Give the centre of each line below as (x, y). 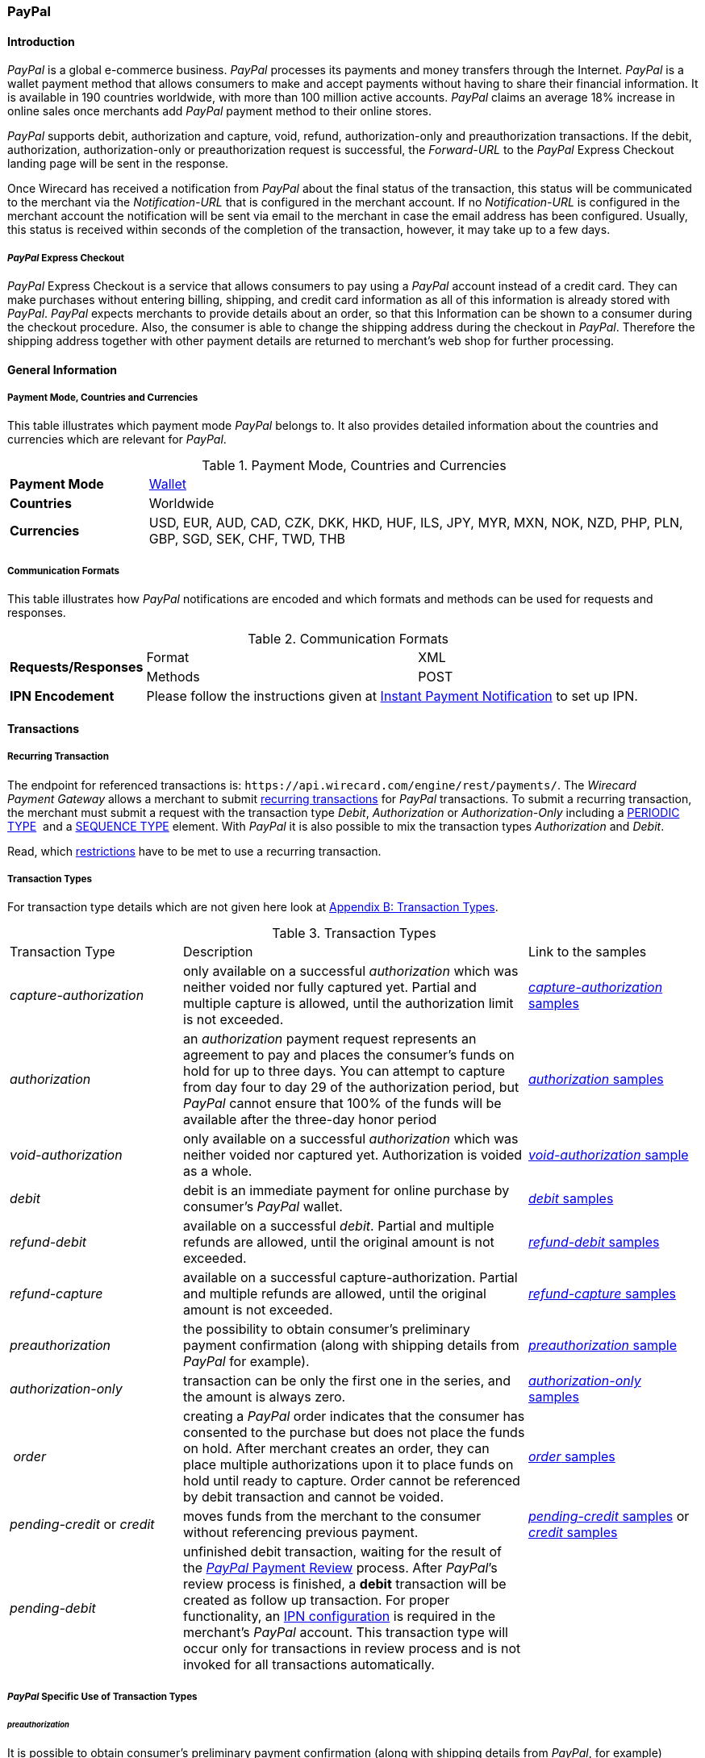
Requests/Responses (77, 667)
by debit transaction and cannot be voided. (313, 1497)
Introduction (41, 41)
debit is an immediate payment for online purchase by (346, 1191)
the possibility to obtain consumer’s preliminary (327, 1329)
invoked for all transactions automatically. (309, 1665)
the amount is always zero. (265, 1397)
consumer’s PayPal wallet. (263, 1207)
